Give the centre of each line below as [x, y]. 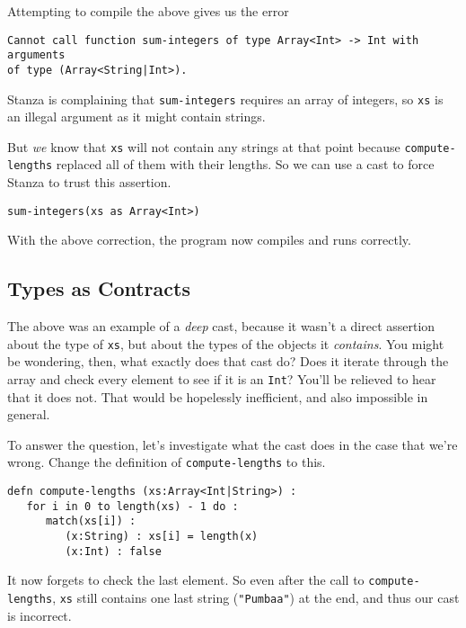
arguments [36, 55]
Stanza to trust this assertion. [89, 182]
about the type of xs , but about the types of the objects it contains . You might [226, 343]
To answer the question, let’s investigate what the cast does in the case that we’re [233, 444]
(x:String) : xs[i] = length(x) [162, 537]
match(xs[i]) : [91, 521]
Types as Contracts [99, 288]
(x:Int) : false [113, 551]
